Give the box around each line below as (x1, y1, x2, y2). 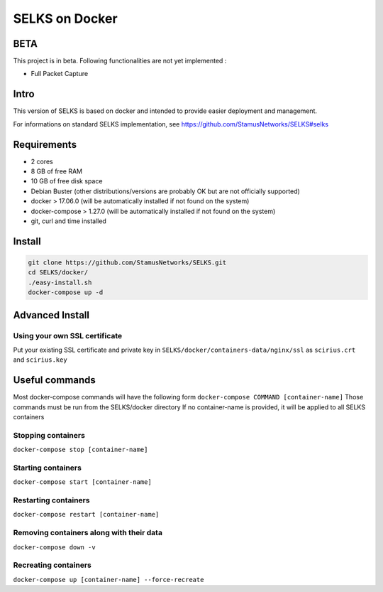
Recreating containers (13, 560, 91, 570)
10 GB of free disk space (30, 177, 103, 185)
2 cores (30, 157, 53, 166)
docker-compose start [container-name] (13, 478, 152, 486)
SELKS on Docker (13, 11, 118, 26)
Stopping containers (13, 430, 85, 440)
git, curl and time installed (30, 217, 106, 225)
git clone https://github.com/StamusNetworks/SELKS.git (28, 259, 227, 267)
